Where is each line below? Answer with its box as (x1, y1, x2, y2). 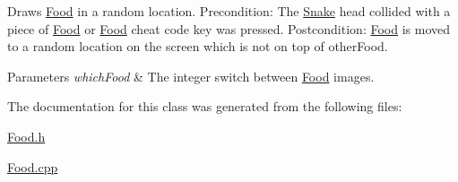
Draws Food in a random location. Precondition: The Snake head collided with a (7, 2, 451, 20)
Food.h (7, 126, 46, 145)
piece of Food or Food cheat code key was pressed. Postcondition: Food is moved (7, 19, 451, 38)
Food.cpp (7, 157, 58, 176)
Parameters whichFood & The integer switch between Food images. (7, 66, 375, 85)
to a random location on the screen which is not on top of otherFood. (7, 37, 388, 56)
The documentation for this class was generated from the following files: (7, 97, 402, 116)
